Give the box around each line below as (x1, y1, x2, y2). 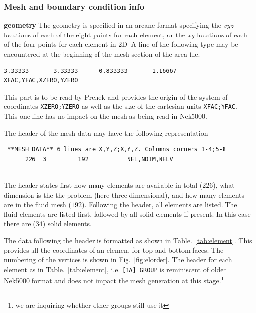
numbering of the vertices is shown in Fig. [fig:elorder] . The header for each (4, 254, 232, 265)
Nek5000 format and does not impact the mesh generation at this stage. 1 (4, 274, 224, 286)
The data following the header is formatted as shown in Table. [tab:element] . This (4, 235, 252, 245)
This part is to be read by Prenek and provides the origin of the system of (4, 91, 228, 102)
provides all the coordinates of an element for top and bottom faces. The (4, 244, 224, 255)
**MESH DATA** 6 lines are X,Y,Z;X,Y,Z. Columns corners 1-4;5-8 (7, 146, 226, 153)
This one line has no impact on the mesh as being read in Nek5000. (4, 111, 207, 121)
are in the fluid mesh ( (4, 199, 72, 209)
